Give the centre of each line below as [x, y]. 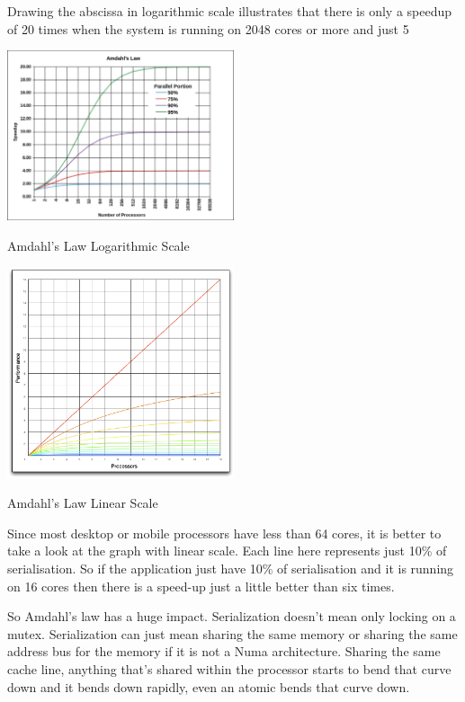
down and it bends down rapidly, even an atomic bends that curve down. [209, 686]
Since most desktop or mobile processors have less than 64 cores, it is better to [224, 533]
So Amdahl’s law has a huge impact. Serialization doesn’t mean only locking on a [232, 616]
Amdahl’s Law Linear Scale [83, 503]
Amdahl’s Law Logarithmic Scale [98, 245]
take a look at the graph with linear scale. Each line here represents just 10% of [227, 551]
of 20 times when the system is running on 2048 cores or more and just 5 [208, 28]
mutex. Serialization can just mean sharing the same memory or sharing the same [232, 633]
